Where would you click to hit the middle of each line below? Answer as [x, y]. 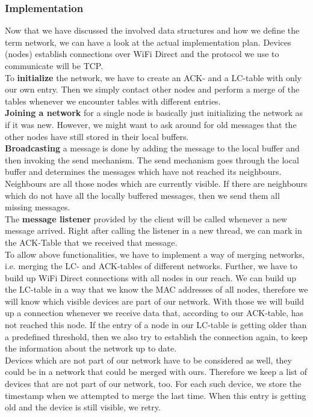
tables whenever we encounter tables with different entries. [113, 101]
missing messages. [38, 207]
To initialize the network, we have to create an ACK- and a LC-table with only [153, 77]
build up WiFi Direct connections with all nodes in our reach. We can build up [151, 277]
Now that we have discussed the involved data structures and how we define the [152, 30]
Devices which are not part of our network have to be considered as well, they [148, 360]
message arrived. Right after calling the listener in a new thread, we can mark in [153, 230]
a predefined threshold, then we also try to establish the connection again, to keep [156, 336]
